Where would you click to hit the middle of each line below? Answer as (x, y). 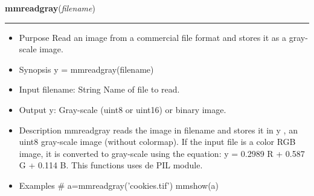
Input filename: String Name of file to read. (99, 89)
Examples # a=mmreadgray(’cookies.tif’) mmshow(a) (119, 185)
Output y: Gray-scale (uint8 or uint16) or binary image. (123, 109)
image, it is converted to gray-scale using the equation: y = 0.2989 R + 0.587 (162, 153)
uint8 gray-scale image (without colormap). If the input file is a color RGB (157, 142)
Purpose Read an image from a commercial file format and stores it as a (153, 37)
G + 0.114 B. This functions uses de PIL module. (111, 165)
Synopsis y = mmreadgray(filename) (86, 69)
